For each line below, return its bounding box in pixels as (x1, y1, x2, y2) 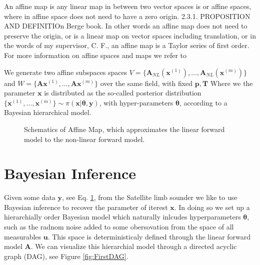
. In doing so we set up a (174, 201, 250, 212)
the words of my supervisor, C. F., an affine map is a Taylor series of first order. (4, 40, 249, 50)
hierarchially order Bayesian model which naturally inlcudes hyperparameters (4, 211, 241, 222)
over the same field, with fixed (100, 77, 193, 88)
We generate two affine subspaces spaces (4, 66, 127, 77)
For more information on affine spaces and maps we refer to (4, 49, 186, 60)
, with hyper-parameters (99, 97, 173, 107)
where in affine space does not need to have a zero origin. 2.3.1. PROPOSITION (4, 10, 250, 21)
